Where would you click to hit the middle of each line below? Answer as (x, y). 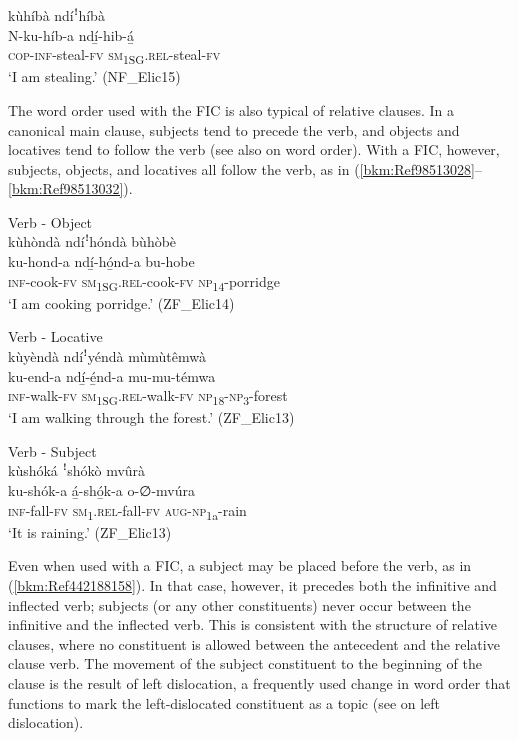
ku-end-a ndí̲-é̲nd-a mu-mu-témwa (112, 375)
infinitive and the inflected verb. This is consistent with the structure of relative (252, 624)
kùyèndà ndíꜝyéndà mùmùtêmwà (107, 355)
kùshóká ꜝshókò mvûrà (77, 470)
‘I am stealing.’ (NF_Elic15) (94, 76)
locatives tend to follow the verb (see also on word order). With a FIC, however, (254, 149)
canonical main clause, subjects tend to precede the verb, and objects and (234, 129)
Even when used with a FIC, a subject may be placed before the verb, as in (240, 565)
